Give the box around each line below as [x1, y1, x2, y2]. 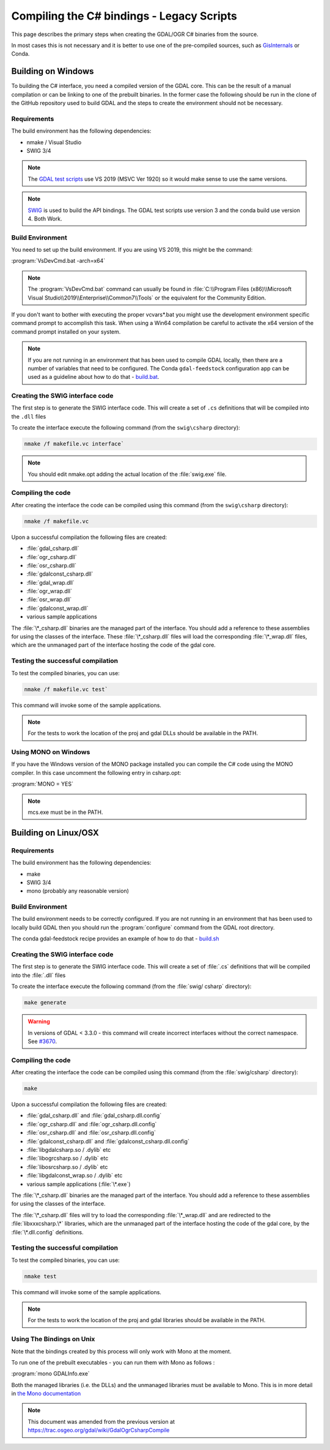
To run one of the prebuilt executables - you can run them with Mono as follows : [11, 1358, 215, 1366]
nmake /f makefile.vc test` [24, 686, 108, 693]
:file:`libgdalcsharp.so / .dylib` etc [26, 1146, 111, 1153]
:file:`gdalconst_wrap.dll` [26, 604, 89, 612]
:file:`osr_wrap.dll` [26, 596, 72, 603]
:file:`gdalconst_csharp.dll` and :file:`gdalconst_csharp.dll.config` [26, 1137, 189, 1145]
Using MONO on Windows [11, 748, 90, 756]
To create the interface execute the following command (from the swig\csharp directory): [11, 424, 241, 431]
